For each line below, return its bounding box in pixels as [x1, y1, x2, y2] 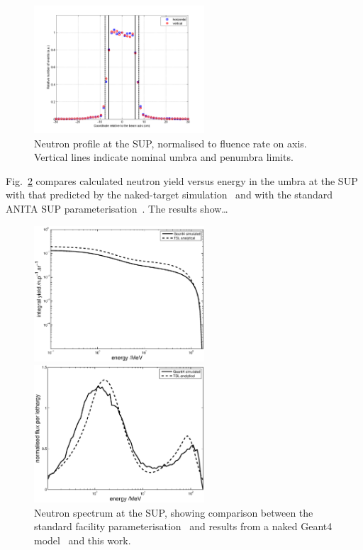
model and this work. [34, 532, 131, 547]
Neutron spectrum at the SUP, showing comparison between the [34, 505, 313, 520]
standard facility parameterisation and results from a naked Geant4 [34, 519, 333, 534]
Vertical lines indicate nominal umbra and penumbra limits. [34, 150, 294, 164]
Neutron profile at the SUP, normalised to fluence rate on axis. [34, 135, 307, 150]
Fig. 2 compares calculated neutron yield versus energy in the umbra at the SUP [6, 173, 358, 188]
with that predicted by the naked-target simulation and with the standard [6, 187, 333, 202]
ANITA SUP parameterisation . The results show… [6, 201, 228, 215]
